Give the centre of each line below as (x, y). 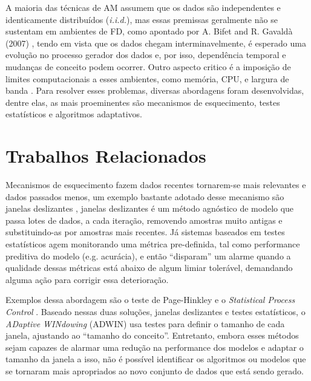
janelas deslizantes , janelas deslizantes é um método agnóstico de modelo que (150, 208)
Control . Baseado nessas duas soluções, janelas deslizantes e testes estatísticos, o (155, 311)
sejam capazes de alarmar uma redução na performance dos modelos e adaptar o (155, 347)
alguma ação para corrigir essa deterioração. (87, 279)
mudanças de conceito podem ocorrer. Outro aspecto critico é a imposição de (148, 66)
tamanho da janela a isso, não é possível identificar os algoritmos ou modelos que (156, 359)
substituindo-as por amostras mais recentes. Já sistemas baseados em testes (145, 232)
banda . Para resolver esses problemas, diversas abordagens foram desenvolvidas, (155, 90)
